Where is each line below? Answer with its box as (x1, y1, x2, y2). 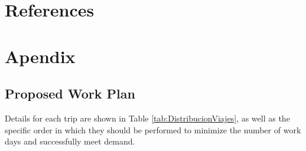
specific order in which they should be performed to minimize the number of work (5, 123, 301, 136)
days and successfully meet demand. (5, 135, 135, 147)
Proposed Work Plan (5, 84, 135, 103)
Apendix (5, 44, 76, 68)
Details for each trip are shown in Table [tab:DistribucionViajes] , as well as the (5, 111, 290, 124)
